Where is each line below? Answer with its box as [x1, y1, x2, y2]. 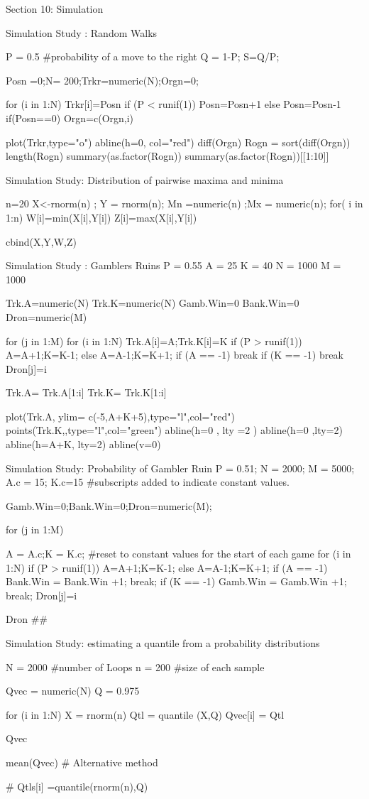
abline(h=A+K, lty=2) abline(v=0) [6, 437, 161, 452]
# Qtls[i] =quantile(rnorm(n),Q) [6, 778, 148, 793]
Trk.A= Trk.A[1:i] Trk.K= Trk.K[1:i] [6, 385, 167, 400]
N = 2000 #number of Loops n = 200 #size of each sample [6, 659, 265, 674]
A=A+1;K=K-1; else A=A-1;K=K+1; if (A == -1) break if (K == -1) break [6, 347, 343, 362]
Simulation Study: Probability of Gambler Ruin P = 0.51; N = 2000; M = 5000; [6, 460, 355, 475]
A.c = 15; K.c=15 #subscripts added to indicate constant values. [6, 474, 290, 489]
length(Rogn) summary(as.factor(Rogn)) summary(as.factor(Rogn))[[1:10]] [6, 148, 329, 163]
